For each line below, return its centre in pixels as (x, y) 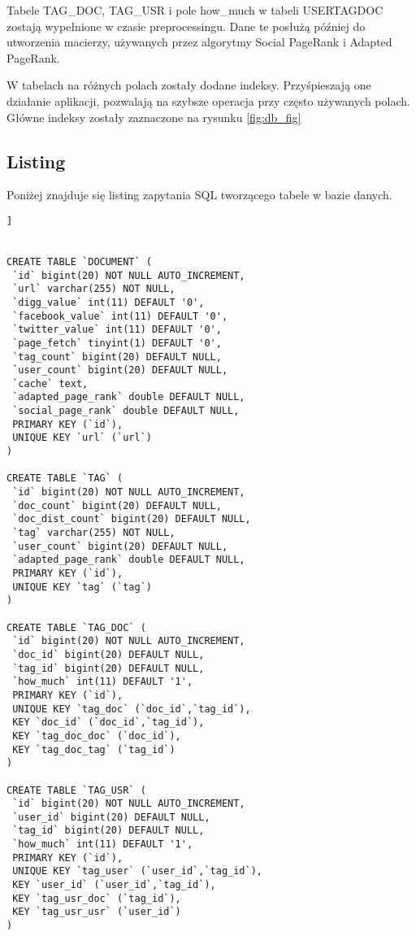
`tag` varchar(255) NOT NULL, (94, 533)
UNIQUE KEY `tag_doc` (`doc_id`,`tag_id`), (132, 709)
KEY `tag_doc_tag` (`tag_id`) (94, 749)
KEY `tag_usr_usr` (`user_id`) (97, 912)
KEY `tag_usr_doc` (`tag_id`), (97, 898)
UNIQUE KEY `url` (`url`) (82, 438)
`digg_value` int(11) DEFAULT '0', (108, 302)
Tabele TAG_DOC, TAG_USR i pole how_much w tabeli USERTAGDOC (195, 10)
